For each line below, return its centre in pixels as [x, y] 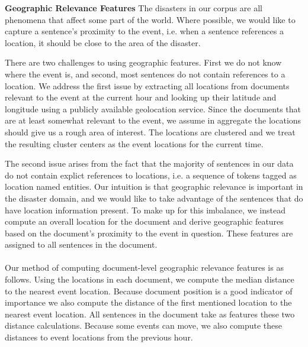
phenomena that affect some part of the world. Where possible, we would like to [150, 19]
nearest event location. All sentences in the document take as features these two [150, 314]
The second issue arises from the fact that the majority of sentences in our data [149, 163]
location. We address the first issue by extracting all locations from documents [147, 85]
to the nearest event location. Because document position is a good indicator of [149, 291]
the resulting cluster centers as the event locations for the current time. [134, 143]
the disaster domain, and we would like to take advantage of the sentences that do [154, 198]
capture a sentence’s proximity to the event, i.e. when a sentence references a [144, 31]
